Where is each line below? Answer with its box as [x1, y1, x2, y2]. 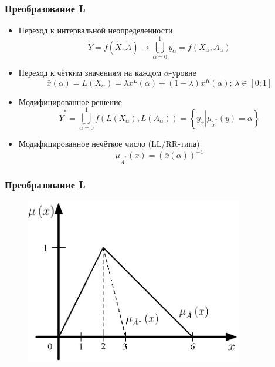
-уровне [169, 66, 196, 78]
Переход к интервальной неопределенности [18, 24, 173, 36]
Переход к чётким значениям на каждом [18, 66, 162, 78]
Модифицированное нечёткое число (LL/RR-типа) [18, 137, 200, 150]
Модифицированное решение [18, 95, 122, 107]
